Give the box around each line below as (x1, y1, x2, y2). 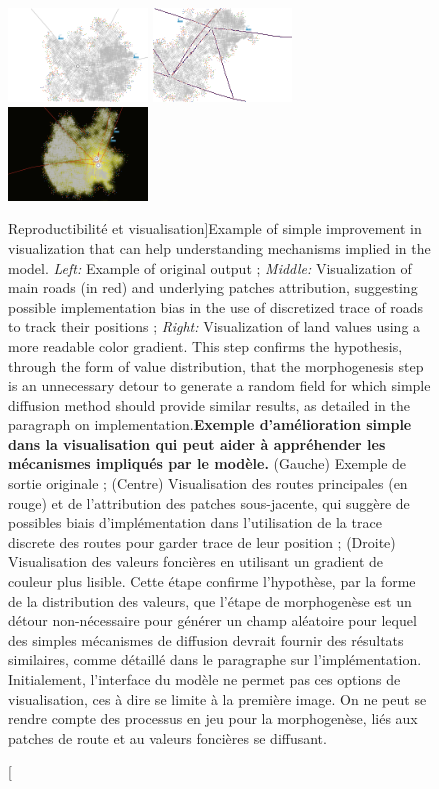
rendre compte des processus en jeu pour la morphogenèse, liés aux (8, 708, 418, 729)
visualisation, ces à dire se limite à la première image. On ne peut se (8, 688, 427, 709)
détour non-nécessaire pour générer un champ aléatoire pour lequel (8, 610, 417, 631)
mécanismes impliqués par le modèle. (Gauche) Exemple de (8, 453, 407, 474)
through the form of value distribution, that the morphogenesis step (8, 355, 424, 376)
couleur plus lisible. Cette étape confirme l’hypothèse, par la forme (8, 571, 416, 592)
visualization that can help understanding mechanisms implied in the (8, 237, 431, 258)
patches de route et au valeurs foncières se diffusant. (8, 727, 327, 748)
